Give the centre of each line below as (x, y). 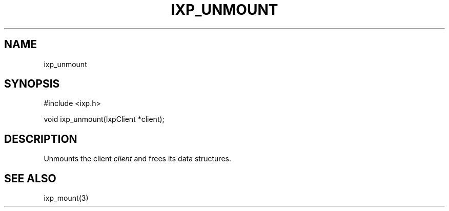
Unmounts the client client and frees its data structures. (137, 159)
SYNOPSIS (32, 84)
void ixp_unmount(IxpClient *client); (104, 119)
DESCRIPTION (41, 139)
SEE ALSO (30, 178)
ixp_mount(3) (66, 198)
